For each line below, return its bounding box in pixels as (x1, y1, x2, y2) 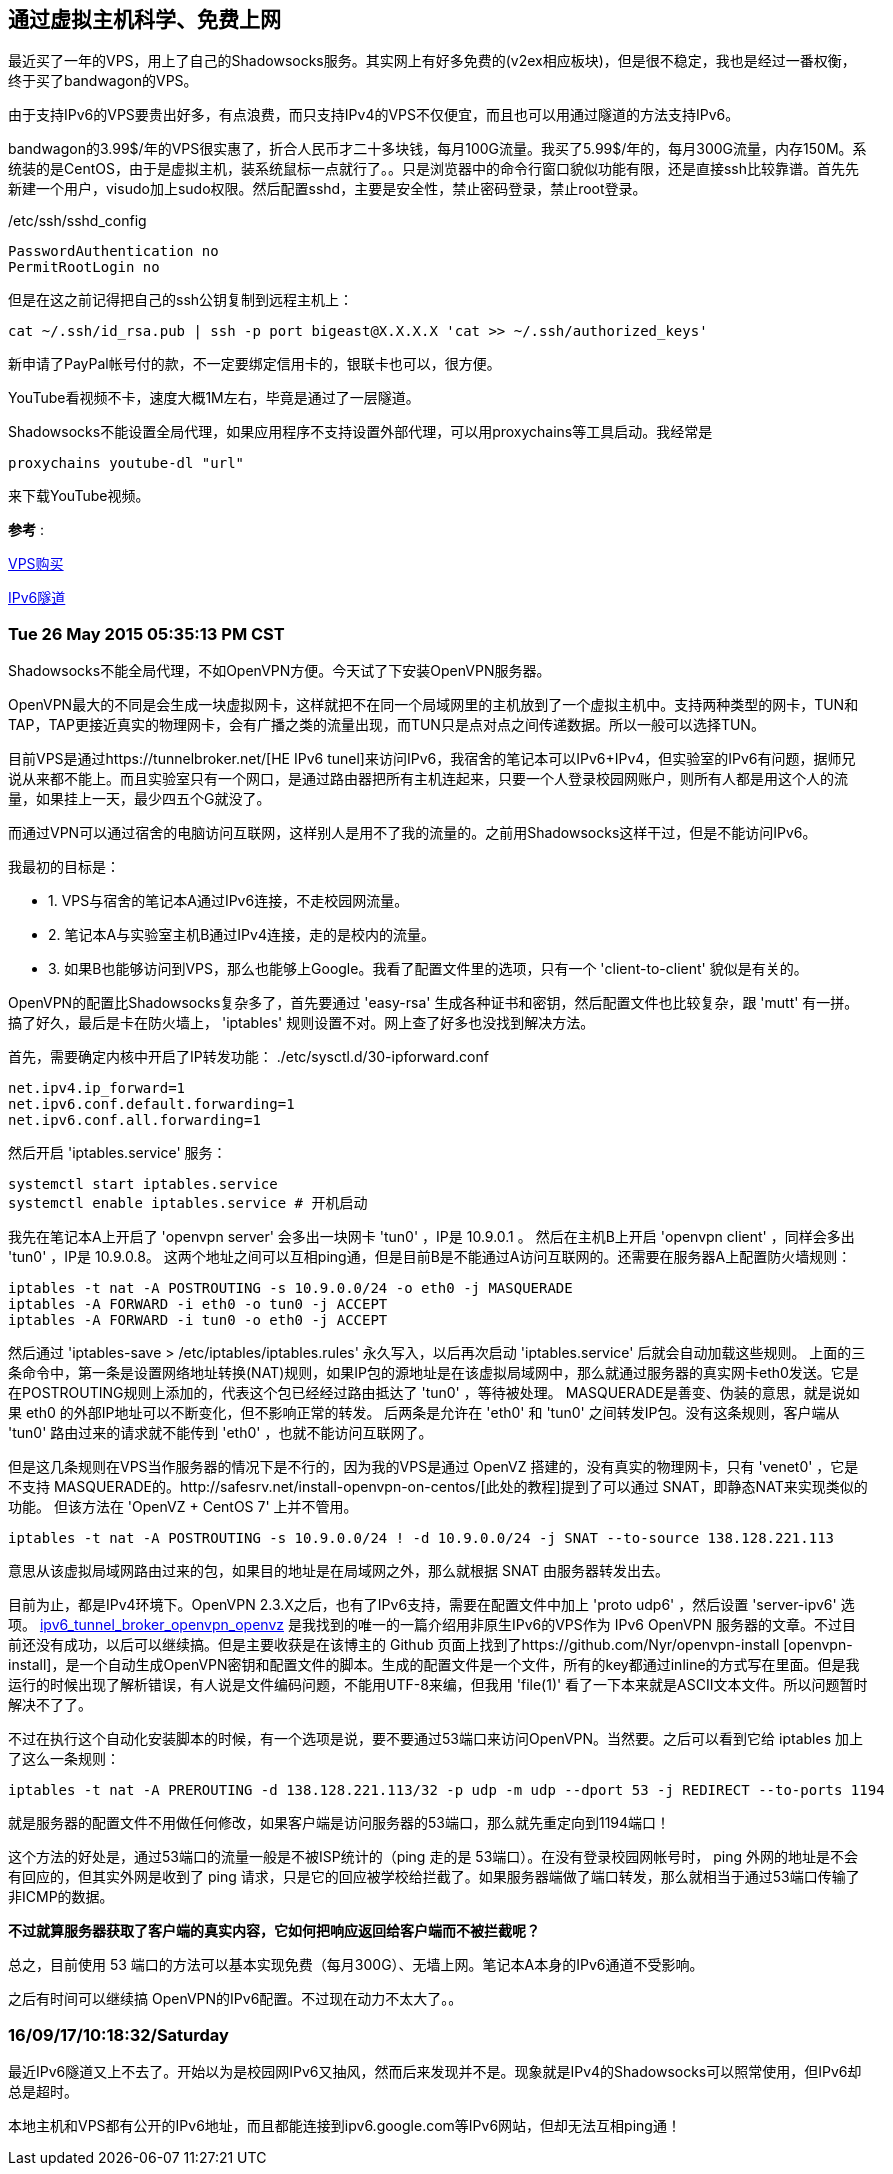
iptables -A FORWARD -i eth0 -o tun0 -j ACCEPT (8, 1296, 388, 1313)
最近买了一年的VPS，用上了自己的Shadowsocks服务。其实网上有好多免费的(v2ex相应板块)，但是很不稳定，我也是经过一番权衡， (8, 52, 856, 70)
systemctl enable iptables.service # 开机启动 (8, 1195, 368, 1212)
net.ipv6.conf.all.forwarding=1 (8, 1112, 261, 1129)
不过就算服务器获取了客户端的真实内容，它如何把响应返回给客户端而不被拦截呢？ (8, 1922, 540, 1940)
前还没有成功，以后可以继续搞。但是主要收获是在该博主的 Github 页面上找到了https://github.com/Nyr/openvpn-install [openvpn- (8, 1636, 853, 1654)
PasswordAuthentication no (8, 243, 219, 260)
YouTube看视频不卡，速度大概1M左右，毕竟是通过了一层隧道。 (8, 389, 420, 407)
